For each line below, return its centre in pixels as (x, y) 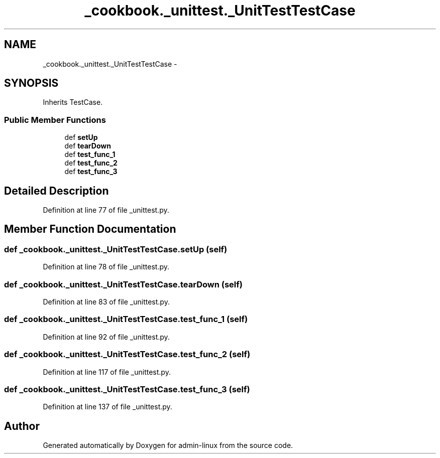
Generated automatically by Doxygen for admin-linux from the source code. (168, 445)
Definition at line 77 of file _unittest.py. (106, 210)
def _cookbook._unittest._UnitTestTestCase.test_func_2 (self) (127, 354)
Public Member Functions (55, 120)
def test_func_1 (90, 155)
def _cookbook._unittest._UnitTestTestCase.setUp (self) (116, 249)
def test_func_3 (91, 172)
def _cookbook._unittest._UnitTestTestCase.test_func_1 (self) (126, 319)
